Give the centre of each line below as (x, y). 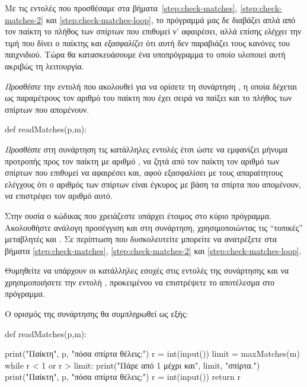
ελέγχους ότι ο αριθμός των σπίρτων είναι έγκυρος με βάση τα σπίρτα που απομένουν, (153, 184)
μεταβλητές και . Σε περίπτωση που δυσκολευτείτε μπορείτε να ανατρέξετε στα (141, 239)
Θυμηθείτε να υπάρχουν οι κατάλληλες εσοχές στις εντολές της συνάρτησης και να (147, 270)
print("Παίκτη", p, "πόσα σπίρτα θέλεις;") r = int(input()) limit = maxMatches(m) (152, 353)
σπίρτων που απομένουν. (47, 109)
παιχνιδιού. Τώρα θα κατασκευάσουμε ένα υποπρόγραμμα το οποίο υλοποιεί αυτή (145, 54)
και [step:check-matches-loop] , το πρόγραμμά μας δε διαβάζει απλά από (171, 19)
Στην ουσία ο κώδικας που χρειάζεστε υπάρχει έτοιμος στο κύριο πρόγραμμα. (138, 215)
